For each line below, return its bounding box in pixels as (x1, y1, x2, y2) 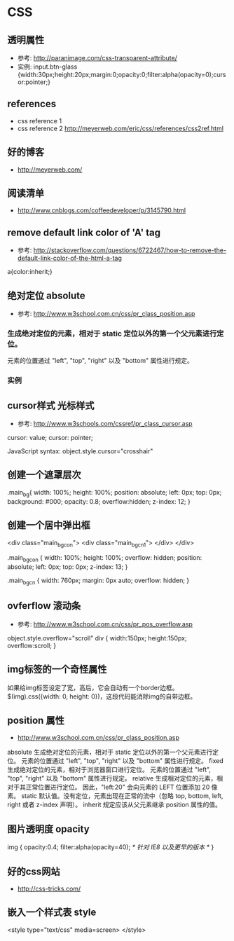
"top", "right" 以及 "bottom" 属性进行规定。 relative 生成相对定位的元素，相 (7, 774, 223, 783)
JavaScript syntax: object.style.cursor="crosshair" (7, 447, 153, 455)
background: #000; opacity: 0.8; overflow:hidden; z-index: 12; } (7, 497, 191, 505)
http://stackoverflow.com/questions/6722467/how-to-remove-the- (33, 246, 226, 254)
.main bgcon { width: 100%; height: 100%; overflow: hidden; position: (7, 554, 202, 564)
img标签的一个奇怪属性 (7, 664, 107, 675)
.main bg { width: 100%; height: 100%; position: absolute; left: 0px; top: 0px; (7, 488, 222, 498)
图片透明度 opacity (7, 823, 90, 834)
